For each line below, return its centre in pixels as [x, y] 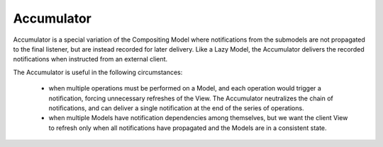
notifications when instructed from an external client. [90, 59]
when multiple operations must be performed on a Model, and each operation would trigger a [185, 88]
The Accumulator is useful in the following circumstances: [98, 72]
